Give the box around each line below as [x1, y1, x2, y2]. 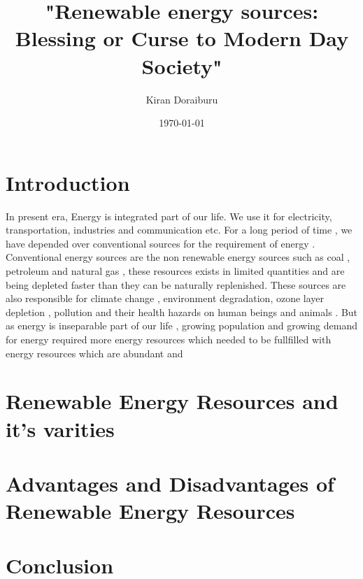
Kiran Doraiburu [145, 92, 218, 106]
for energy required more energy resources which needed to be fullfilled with [6, 331, 332, 346]
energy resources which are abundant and [6, 345, 183, 360]
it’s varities [6, 414, 115, 443]
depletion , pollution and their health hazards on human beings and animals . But [6, 304, 358, 319]
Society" [141, 51, 222, 80]
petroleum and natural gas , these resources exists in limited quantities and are [6, 264, 345, 278]
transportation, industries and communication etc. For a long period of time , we [6, 222, 353, 237]
